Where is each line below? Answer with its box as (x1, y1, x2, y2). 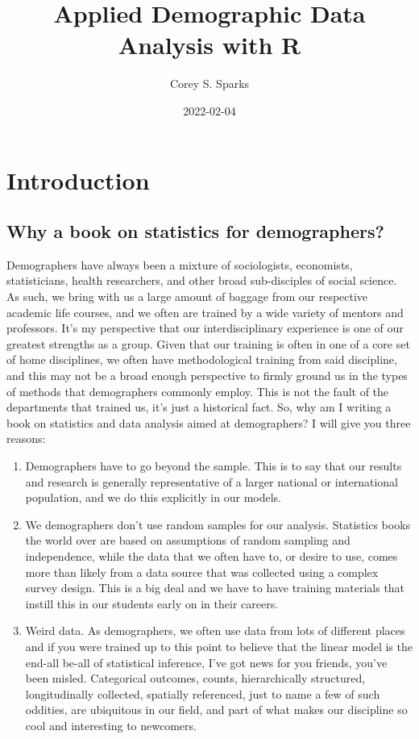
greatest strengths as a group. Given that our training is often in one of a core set (6, 335, 410, 352)
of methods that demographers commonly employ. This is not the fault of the (6, 382, 389, 399)
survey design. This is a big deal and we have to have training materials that (25, 579, 405, 596)
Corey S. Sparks (169, 75, 250, 92)
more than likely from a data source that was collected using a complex (25, 563, 379, 580)
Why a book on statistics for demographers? (6, 219, 384, 244)
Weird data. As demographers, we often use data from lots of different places (25, 622, 405, 639)
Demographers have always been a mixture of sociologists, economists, (6, 256, 353, 273)
